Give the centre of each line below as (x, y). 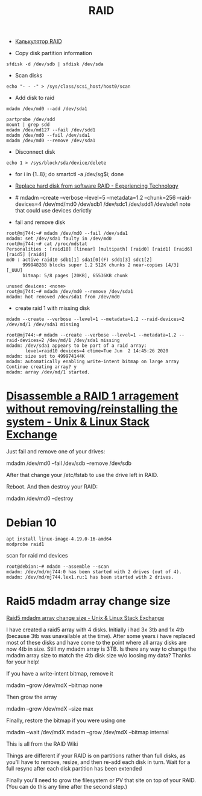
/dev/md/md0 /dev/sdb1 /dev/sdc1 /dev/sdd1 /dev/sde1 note (117, 204)
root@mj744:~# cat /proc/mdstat (47, 244)
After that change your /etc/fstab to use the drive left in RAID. (82, 475)
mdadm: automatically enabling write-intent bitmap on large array (93, 362)
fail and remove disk (40, 222)
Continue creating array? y (42, 367)
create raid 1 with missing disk (52, 308)
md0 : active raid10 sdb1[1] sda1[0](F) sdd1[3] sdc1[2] (79, 260)
